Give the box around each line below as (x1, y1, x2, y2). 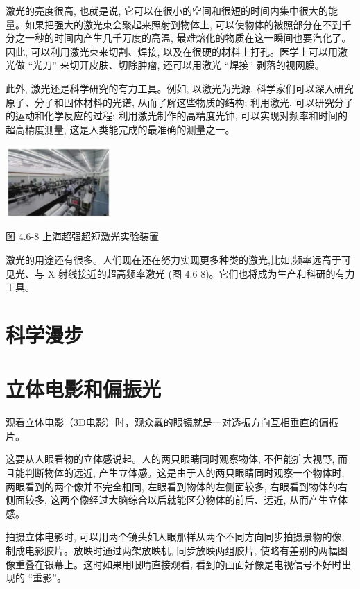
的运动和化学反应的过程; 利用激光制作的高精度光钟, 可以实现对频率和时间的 (6, 108, 348, 123)
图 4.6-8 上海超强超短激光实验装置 (6, 229, 159, 244)
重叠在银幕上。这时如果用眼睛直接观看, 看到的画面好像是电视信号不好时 (15, 556, 342, 571)
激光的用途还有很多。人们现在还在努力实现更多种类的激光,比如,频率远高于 (6, 252, 341, 266)
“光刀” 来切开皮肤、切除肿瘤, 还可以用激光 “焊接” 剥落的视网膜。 (28, 58, 325, 72)
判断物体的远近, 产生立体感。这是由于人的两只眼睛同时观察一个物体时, (24, 465, 345, 479)
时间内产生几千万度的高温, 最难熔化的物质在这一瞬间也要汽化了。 (53, 31, 352, 45)
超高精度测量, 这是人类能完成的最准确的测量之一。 (6, 121, 235, 136)
